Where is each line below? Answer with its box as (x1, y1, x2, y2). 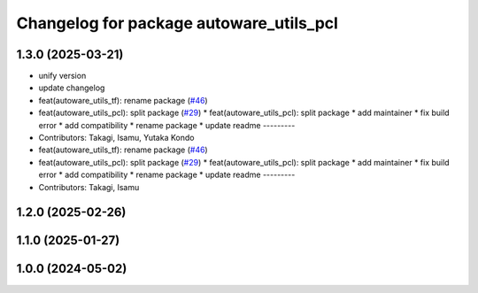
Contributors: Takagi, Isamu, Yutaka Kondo (38, 133, 195, 143)
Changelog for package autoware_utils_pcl (16, 13, 338, 33)
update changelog (38, 82, 105, 93)
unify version (38, 71, 87, 81)
